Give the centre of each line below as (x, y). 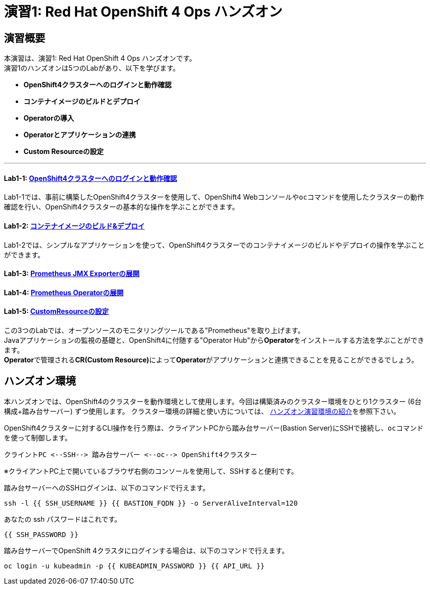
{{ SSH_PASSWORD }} (41, 534)
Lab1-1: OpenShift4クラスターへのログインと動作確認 (91, 178)
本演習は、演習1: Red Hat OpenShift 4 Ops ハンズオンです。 (100, 58)
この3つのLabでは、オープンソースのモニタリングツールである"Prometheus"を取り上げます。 (154, 331)
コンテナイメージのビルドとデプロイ (82, 102)
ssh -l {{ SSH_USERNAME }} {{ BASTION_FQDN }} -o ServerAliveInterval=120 (151, 503)
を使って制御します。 (38, 437)
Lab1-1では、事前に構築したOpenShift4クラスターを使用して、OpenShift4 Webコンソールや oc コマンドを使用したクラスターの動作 (214, 197)
